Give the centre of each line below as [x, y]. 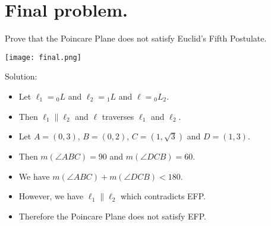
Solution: [21, 76]
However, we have [51, 196]
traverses [118, 116]
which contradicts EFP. [163, 196]
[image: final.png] [43, 57]
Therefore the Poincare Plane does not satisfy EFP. [112, 216]
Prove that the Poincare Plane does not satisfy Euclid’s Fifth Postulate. [136, 38]
